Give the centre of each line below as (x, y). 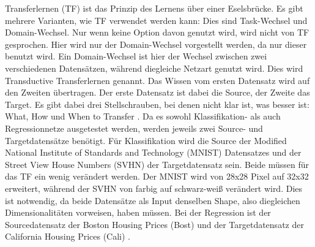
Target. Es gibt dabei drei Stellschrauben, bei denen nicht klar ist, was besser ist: (157, 104)
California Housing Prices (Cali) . (68, 236)
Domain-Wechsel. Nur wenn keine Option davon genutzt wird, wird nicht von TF (157, 32)
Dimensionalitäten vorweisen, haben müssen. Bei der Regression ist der (138, 212)
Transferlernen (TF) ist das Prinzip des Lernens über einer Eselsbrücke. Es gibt (154, 8)
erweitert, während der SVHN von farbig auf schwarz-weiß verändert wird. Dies (154, 188)
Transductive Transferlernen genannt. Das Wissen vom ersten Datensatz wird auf (157, 80)
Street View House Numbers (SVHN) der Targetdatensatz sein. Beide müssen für (157, 164)
